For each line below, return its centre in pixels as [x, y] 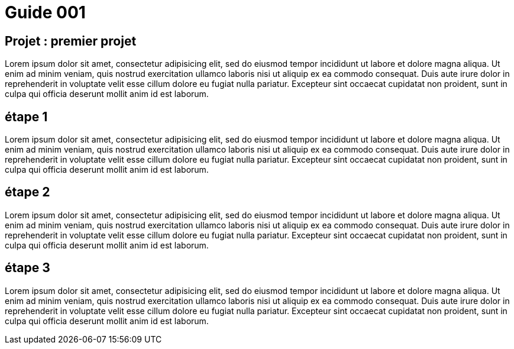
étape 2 [28, 192]
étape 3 [28, 268]
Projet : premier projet [71, 41]
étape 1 [26, 117]
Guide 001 [45, 12]
